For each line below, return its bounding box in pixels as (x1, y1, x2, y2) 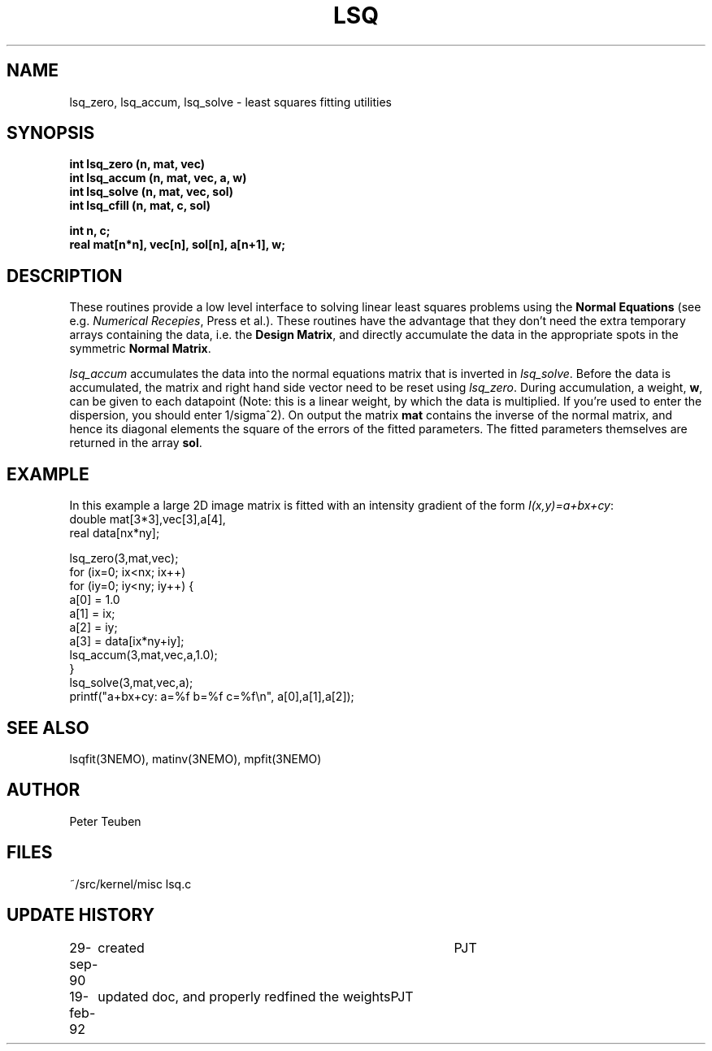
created (98, 939, 145, 956)
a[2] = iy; (69, 620, 118, 635)
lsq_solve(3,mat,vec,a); (69, 675, 193, 690)
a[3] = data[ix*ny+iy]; (69, 634, 185, 649)
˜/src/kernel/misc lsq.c (69, 876, 192, 891)
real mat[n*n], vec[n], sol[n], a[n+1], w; (69, 237, 285, 252)
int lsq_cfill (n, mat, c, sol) (69, 198, 211, 213)
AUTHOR (7, 780, 80, 801)
